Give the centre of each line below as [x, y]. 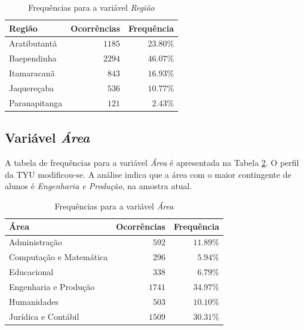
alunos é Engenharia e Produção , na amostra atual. [99, 186]
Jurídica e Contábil [44, 316]
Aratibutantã [33, 43]
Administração [36, 242]
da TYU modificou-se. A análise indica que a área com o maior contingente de [148, 174]
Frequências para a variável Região [91, 7]
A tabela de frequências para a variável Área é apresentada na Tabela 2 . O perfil [152, 163]
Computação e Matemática [59, 257]
